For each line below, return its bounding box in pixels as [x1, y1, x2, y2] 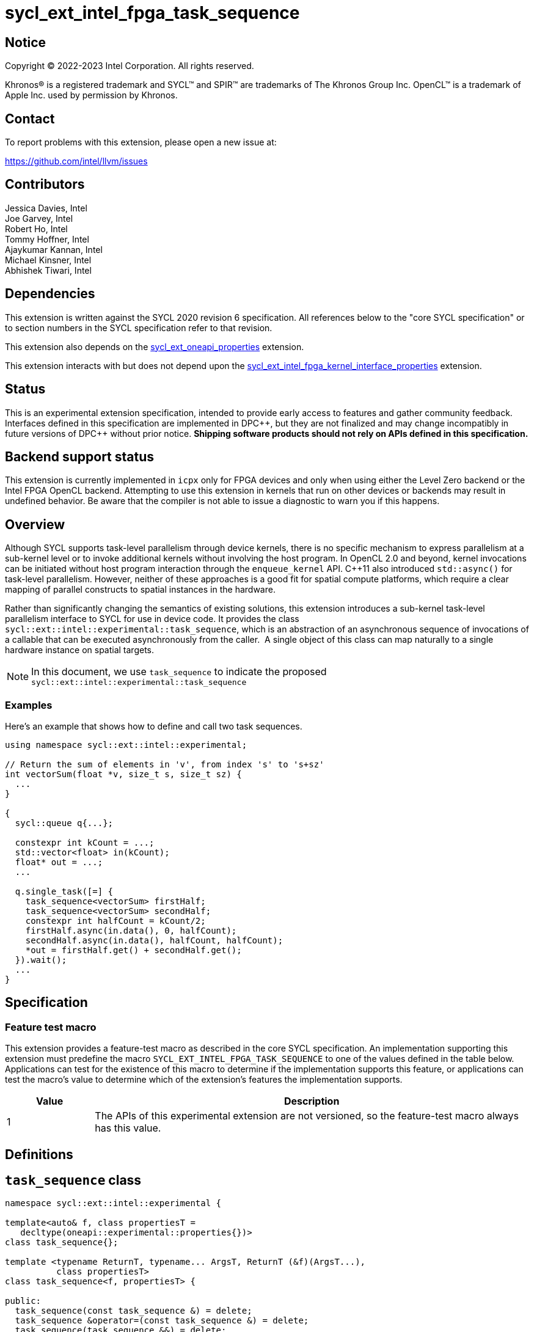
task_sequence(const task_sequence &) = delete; [15, 1306, 252, 1316]
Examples [5, 698, 53, 711]
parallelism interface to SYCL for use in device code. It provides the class [5, 613, 299, 624]
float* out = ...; [15, 857, 103, 867]
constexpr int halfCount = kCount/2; [25, 915, 206, 926]
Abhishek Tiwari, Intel [5, 265, 92, 276]
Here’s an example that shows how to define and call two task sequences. [5, 720, 302, 731]
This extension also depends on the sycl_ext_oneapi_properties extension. [5, 341, 304, 352]
